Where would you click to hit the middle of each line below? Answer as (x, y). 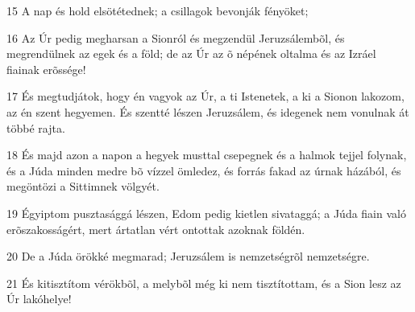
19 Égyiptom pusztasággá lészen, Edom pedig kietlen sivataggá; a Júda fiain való (206, 213)
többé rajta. (36, 127)
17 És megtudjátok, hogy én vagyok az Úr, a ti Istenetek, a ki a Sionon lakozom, (205, 96)
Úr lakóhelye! (39, 299)
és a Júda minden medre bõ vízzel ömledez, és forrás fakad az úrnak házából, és (204, 170)
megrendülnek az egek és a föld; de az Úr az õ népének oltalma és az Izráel (191, 53)
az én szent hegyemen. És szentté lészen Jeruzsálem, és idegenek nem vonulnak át (208, 111)
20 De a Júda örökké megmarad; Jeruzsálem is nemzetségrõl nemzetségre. (188, 256)
